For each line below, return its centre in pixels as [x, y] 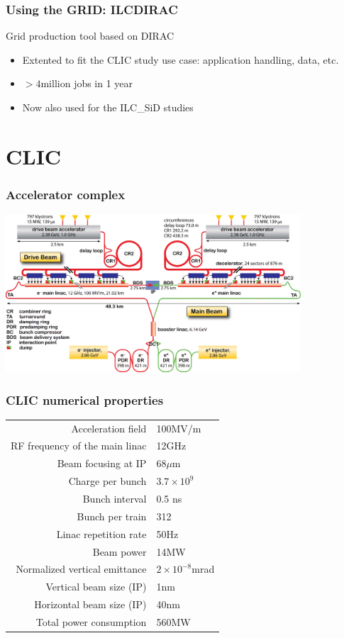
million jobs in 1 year [87, 83]
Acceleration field [109, 428]
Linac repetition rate [101, 533]
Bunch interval [115, 498]
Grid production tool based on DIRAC [90, 36]
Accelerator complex [66, 194]
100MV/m [179, 428]
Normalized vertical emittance [81, 569]
